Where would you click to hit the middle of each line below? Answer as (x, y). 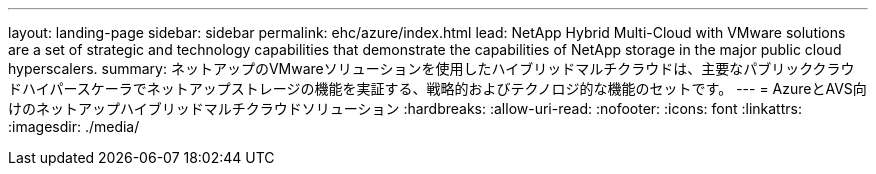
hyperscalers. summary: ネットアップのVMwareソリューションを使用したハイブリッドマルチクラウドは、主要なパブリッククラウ (431, 68)
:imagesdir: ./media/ (74, 126)
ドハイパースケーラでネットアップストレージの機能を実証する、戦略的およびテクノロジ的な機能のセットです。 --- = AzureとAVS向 (437, 88)
